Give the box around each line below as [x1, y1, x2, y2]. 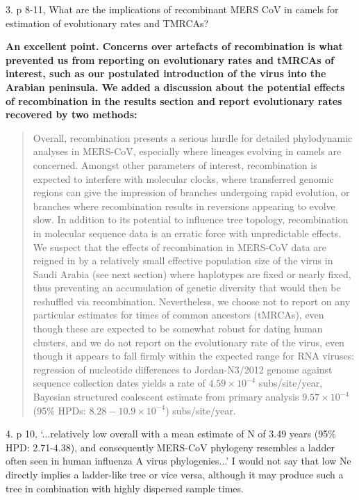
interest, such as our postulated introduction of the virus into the [6, 66, 326, 81]
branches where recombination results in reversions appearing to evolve [33, 198, 335, 213]
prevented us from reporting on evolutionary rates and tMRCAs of [6, 52, 334, 67]
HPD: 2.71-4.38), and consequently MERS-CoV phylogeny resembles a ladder [6, 439, 335, 454]
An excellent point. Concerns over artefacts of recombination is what [6, 39, 343, 54]
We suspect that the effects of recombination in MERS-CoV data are [33, 239, 327, 254]
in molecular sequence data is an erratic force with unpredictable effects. [33, 225, 342, 240]
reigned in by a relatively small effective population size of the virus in [33, 253, 333, 268]
